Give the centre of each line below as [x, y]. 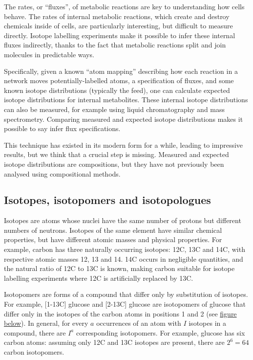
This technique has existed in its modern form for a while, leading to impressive [124, 145]
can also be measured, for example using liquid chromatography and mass [115, 109]
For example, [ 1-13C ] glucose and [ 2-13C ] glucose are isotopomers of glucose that [125, 304]
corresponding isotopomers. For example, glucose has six [160, 332]
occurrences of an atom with [139, 323]
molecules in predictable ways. [49, 54]
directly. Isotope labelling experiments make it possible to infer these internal [120, 35]
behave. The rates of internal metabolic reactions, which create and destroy [117, 16]
